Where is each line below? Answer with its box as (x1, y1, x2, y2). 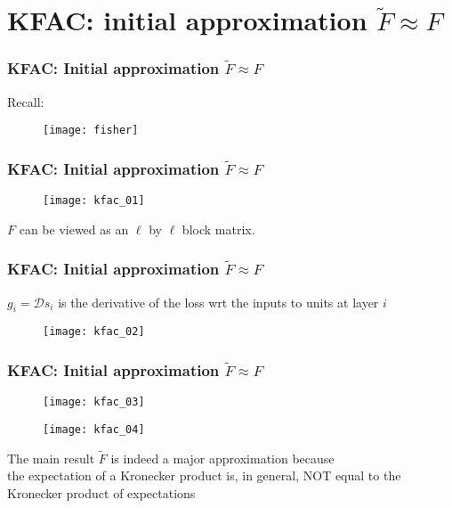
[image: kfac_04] (43, 422, 145, 436)
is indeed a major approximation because (110, 448, 335, 467)
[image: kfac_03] (43, 396, 145, 409)
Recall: (7, 92, 44, 111)
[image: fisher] (43, 124, 139, 137)
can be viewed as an (19, 219, 129, 238)
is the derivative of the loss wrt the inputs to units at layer (58, 292, 379, 311)
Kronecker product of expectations (7, 483, 196, 502)
